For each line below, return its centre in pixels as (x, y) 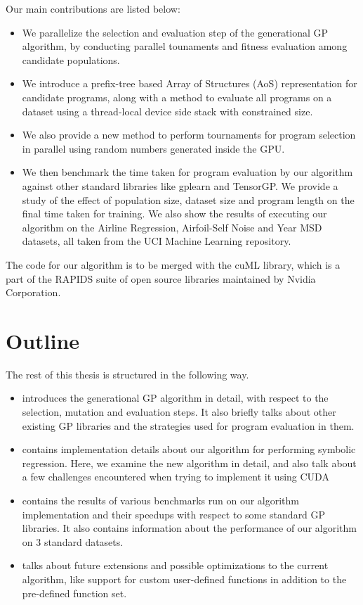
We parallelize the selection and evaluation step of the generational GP (175, 32)
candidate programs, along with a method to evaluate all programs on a (177, 97)
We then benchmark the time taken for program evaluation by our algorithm (187, 172)
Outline (43, 340)
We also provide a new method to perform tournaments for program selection (189, 135)
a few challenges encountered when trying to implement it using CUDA (176, 477)
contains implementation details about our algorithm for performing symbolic (189, 449)
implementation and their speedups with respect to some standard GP (174, 514)
